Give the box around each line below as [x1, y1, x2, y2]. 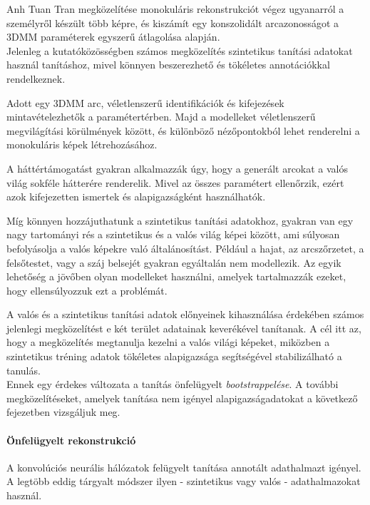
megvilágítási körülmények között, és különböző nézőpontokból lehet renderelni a [6, 123, 360, 138]
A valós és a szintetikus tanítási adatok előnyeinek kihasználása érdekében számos [6, 307, 364, 322]
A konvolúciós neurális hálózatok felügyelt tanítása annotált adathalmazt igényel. [6, 459, 361, 474]
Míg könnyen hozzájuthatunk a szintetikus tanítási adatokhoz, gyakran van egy [6, 213, 354, 228]
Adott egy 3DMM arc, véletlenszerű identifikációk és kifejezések [6, 95, 284, 110]
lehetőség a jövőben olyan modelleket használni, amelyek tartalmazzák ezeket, [6, 269, 346, 284]
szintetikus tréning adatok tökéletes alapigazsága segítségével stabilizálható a [6, 349, 342, 364]
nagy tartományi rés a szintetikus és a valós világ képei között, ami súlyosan [6, 227, 340, 242]
